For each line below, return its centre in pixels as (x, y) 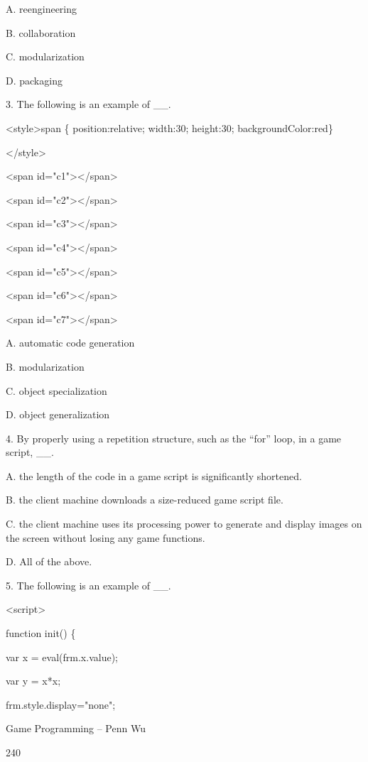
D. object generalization (58, 414)
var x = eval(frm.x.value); (62, 657)
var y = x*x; (33, 681)
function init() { (41, 633)
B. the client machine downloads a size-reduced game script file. (145, 500)
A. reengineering (42, 9)
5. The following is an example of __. (88, 585)
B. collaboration (41, 32)
